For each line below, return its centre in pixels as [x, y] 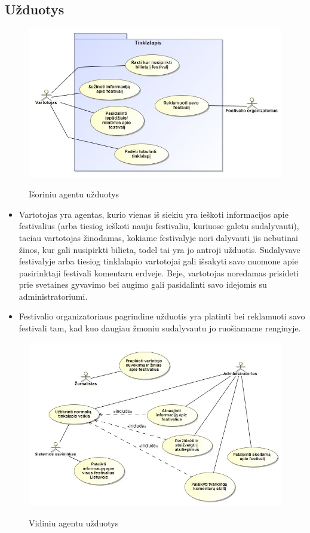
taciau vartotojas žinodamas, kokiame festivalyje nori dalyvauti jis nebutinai [158, 237]
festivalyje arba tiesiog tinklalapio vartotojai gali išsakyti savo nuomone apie [158, 261]
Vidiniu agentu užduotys [74, 523]
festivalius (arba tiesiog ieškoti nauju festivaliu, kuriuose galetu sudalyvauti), [159, 226]
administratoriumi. [53, 296]
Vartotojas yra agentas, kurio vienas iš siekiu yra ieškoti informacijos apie [154, 214]
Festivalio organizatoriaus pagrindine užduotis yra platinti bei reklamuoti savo [162, 316]
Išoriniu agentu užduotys [74, 194]
